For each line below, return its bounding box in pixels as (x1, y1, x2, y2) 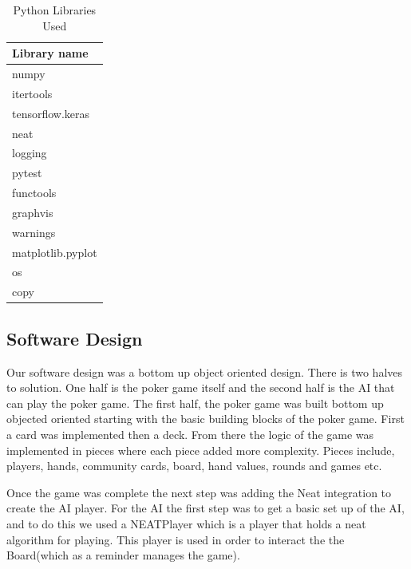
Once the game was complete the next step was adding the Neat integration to (6, 484, 392, 500)
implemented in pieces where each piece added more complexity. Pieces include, (6, 441, 395, 458)
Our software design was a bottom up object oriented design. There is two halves (6, 363, 403, 380)
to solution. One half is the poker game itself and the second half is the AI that (6, 379, 395, 396)
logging (12, 144, 47, 161)
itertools (12, 85, 53, 101)
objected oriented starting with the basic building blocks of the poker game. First (6, 410, 405, 427)
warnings (12, 223, 56, 240)
